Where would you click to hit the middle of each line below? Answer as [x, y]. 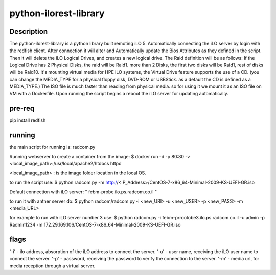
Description [29, 31]
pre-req [22, 108]
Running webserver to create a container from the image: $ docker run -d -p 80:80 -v [100, 156]
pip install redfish [28, 120]
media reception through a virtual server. [52, 266]
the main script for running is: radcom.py [52, 147]
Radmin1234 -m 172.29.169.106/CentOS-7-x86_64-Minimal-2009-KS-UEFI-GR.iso [95, 225]
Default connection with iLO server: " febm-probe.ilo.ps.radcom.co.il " [83, 192]
